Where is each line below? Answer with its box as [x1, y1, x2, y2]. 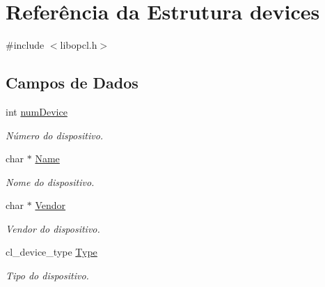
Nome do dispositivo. [6, 174, 95, 189]
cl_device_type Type [6, 245, 97, 259]
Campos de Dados [6, 72, 138, 93]
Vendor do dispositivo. [6, 221, 100, 235]
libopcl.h [60, 38, 97, 52]
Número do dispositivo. [6, 127, 104, 142]
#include [6, 38, 45, 52]
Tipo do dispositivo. [6, 268, 89, 283]
